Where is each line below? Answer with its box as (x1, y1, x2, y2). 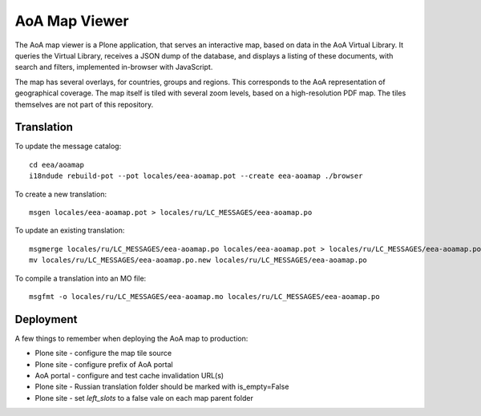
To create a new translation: (14, 189, 107, 199)
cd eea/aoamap (29, 160, 84, 169)
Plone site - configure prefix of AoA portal (34, 359, 174, 369)
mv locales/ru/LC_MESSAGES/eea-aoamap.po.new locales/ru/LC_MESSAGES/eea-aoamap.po (29, 256, 368, 265)
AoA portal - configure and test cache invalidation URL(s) (34, 371, 224, 380)
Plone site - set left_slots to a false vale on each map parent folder (34, 393, 254, 402)
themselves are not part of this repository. (14, 99, 154, 109)
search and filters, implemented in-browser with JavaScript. (14, 63, 213, 72)
